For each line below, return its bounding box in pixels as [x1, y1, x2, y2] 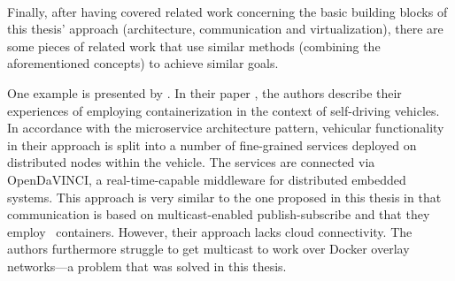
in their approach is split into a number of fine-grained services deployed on [7, 135, 417, 154]
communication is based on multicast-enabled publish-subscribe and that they [7, 205, 430, 224]
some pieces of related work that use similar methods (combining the [7, 36, 381, 55]
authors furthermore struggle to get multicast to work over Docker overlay [7, 239, 410, 258]
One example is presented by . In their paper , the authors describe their [7, 83, 402, 102]
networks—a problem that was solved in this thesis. [7, 256, 287, 275]
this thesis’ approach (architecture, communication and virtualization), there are [7, 19, 443, 38]
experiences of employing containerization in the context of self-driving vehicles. [7, 101, 440, 119]
